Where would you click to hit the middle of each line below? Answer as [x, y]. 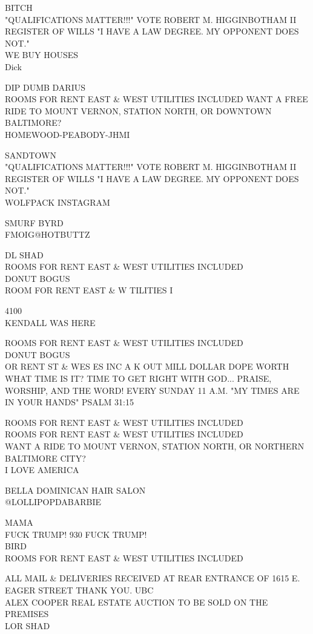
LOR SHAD [28, 625]
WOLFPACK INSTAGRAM [58, 202]
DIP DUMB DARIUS [45, 87]
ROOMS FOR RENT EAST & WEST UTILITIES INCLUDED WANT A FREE [156, 99]
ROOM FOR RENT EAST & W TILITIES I [89, 290]
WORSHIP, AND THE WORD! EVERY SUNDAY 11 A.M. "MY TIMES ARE [152, 390]
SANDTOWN [31, 155]
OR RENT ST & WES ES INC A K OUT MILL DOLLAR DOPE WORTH [147, 366]
